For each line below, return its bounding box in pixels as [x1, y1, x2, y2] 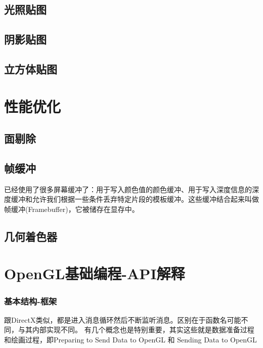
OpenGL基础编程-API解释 [4, 263, 185, 284]
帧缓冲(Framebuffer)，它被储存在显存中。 [4, 203, 139, 214]
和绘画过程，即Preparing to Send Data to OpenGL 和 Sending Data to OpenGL [4, 334, 257, 345]
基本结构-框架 [4, 294, 57, 307]
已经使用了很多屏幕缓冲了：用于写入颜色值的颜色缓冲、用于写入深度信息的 [4, 184, 252, 194]
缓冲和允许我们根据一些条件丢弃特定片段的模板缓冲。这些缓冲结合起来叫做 [11, 194, 259, 204]
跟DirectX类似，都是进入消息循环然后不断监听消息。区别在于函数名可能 [4, 314, 241, 325]
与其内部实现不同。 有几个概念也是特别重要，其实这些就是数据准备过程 [18, 324, 254, 335]
